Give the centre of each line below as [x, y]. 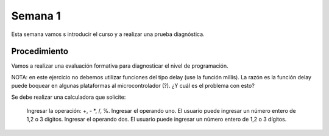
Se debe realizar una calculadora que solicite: [69, 97]
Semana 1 [36, 16]
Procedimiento [40, 52]
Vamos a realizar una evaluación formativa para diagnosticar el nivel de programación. [120, 66]
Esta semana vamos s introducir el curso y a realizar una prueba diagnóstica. [108, 34]
